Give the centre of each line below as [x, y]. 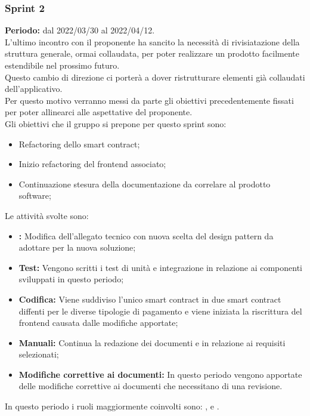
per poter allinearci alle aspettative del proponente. [99, 112]
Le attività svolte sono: [47, 215]
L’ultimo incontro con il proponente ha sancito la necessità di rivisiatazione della [152, 41]
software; [35, 195]
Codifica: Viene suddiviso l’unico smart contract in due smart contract [150, 299]
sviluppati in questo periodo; [71, 279]
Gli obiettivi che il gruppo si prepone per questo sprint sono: [116, 123]
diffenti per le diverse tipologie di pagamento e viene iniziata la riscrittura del [160, 311]
